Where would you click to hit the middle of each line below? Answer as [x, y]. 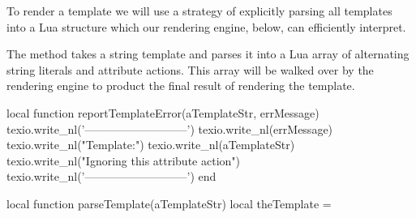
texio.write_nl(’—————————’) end [112, 176]
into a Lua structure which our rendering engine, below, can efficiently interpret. [206, 26]
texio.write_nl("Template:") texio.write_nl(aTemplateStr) [151, 145]
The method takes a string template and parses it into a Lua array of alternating [208, 54]
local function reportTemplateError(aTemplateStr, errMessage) [163, 112]
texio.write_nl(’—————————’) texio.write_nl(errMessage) [170, 128]
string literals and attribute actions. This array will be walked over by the [190, 69]
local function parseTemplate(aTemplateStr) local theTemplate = [169, 203]
